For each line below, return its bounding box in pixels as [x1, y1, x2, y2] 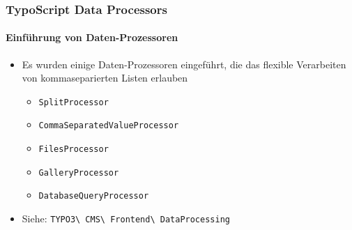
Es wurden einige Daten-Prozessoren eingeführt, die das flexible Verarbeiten [22, 56, 346, 71]
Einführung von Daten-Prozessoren [6, 30, 178, 45]
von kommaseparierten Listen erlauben [22, 70, 188, 85]
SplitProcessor [38, 97, 109, 107]
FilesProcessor [38, 144, 109, 155]
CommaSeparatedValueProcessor [38, 121, 179, 131]
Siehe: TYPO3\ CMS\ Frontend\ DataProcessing [22, 211, 230, 226]
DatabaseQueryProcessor [38, 191, 149, 201]
